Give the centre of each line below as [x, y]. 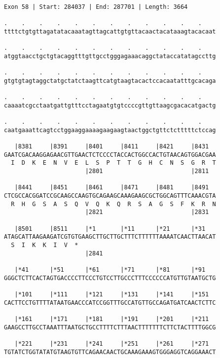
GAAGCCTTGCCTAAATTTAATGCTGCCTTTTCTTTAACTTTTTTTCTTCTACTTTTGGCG [110, 327]
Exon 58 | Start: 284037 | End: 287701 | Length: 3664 [96, 7]
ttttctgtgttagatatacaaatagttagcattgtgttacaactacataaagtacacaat [110, 31]
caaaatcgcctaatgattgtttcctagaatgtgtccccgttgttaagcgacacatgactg [110, 105]
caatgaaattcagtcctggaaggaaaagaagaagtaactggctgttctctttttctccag [110, 130]
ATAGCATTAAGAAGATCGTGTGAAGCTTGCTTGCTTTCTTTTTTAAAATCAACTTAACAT [110, 237]
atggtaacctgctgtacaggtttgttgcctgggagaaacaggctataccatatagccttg [110, 56]
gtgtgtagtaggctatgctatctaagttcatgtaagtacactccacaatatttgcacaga [110, 81]
